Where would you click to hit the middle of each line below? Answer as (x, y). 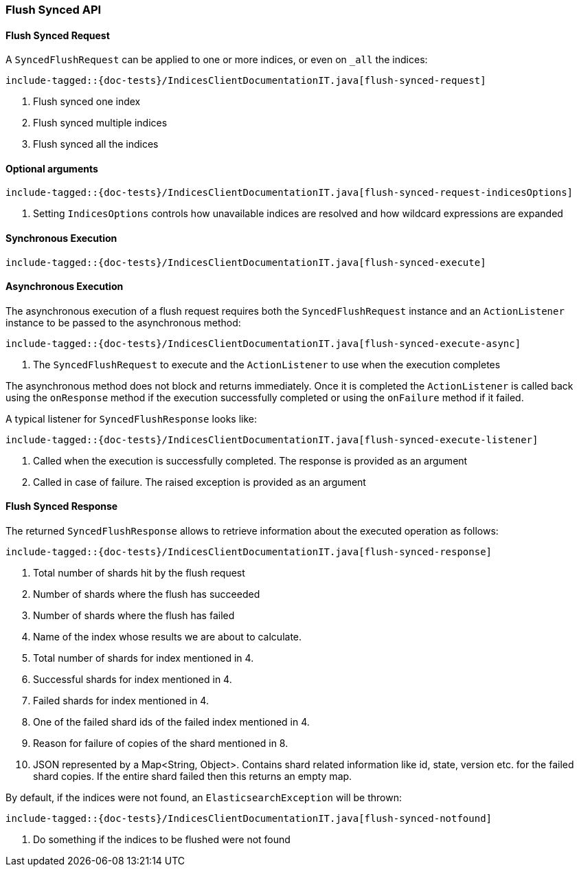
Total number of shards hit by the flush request (139, 573)
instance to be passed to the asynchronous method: (123, 322)
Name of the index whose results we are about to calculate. (168, 637)
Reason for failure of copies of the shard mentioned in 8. (161, 744)
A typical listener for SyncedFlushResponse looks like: (132, 418)
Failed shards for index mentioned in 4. (121, 701)
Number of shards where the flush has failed (134, 616)
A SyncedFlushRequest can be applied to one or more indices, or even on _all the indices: (217, 60)
